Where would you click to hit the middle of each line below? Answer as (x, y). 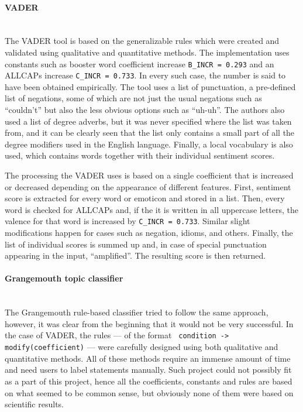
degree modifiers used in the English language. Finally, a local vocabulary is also (149, 144)
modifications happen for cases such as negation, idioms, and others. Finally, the (149, 233)
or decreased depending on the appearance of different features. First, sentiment (148, 186)
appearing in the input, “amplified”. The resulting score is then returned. (135, 255)
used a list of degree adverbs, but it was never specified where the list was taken (148, 121)
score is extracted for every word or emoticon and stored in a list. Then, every (145, 198)
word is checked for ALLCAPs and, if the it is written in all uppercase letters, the (152, 209)
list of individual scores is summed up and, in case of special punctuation (136, 244)
